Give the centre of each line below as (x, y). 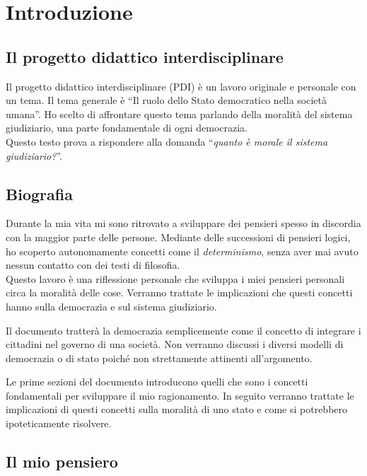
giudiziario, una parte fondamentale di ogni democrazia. (127, 128)
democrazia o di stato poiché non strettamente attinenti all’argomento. (159, 358)
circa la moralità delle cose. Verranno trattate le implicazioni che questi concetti (179, 292)
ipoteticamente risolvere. (59, 423)
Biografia (39, 193)
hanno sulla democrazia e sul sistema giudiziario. (111, 306)
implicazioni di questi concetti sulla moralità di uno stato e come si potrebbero (177, 409)
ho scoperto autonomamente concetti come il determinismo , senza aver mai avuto (182, 251)
